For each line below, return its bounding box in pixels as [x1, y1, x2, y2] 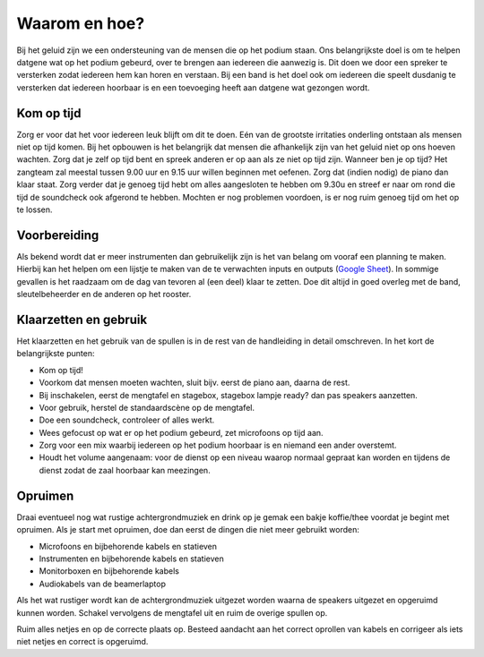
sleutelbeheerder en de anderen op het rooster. [16, 289, 192, 300]
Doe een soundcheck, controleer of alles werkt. [39, 414, 215, 425]
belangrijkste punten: [16, 348, 95, 359]
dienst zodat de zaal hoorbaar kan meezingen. [39, 465, 211, 475]
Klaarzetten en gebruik [16, 311, 148, 327]
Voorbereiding [16, 227, 99, 243]
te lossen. [16, 204, 53, 215]
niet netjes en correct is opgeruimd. [16, 636, 149, 647]
